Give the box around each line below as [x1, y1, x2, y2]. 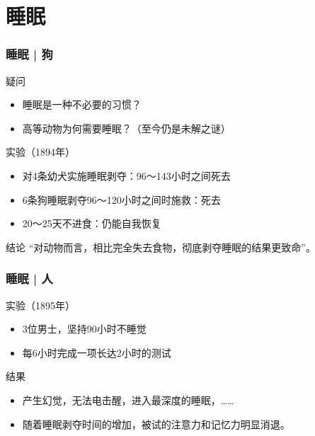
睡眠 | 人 [6, 270, 53, 287]
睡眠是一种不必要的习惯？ [22, 97, 142, 112]
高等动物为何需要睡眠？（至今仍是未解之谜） [22, 120, 231, 135]
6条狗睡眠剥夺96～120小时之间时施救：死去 [22, 192, 221, 207]
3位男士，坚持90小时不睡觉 [22, 321, 147, 336]
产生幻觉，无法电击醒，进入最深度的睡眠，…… [22, 392, 234, 407]
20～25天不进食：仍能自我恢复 [22, 216, 161, 231]
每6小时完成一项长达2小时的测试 [22, 345, 171, 360]
